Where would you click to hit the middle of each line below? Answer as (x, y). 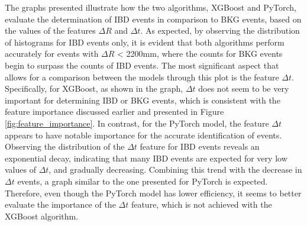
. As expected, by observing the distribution (220, 30)
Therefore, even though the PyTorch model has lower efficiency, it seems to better (153, 193)
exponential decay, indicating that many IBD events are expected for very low (146, 158)
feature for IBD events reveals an (200, 146)
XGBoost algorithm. (42, 216)
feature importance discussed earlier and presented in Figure (114, 112)
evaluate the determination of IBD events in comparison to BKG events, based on (153, 19)
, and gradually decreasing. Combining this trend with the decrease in (175, 169)
